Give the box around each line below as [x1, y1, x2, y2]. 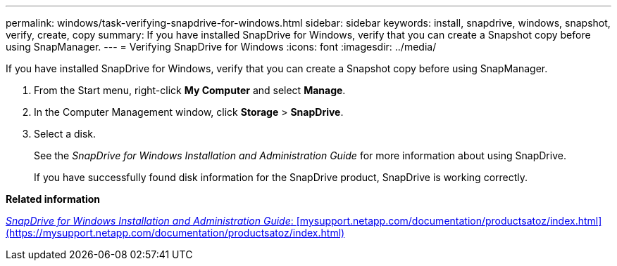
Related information [6, 193, 101, 205]
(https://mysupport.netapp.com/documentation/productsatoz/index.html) [6, 227, 345, 239]
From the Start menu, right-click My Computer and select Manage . [34, 84, 346, 96]
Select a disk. [34, 128, 96, 140]
